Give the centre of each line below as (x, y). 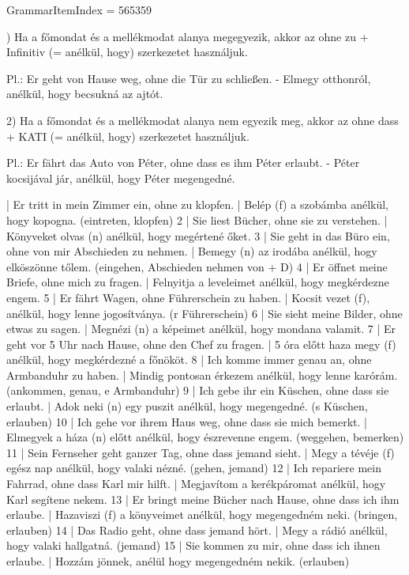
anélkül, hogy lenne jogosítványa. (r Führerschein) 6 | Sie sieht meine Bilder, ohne (204, 313)
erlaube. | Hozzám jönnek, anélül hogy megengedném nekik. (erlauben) (178, 561)
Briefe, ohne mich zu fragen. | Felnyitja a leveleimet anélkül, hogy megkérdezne (198, 282)
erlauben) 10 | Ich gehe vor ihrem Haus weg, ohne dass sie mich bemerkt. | (187, 421)
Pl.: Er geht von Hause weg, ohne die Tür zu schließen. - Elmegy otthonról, (189, 78)
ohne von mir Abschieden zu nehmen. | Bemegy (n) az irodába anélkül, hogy (192, 251)
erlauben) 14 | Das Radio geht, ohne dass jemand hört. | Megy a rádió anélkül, (197, 530)
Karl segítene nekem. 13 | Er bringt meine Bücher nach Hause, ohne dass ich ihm (203, 499)
